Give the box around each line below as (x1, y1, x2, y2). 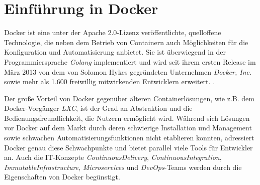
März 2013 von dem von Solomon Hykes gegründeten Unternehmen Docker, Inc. (4, 66, 252, 77)
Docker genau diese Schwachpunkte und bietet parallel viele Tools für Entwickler (4, 142, 253, 152)
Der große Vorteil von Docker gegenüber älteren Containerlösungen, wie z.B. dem (4, 93, 254, 103)
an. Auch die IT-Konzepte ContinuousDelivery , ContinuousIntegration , (4, 152, 222, 162)
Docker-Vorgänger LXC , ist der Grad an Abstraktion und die (4, 103, 193, 113)
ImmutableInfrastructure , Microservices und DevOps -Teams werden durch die (4, 161, 242, 172)
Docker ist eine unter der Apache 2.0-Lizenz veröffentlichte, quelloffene (4, 27, 221, 38)
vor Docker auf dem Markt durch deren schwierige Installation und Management (4, 122, 252, 133)
